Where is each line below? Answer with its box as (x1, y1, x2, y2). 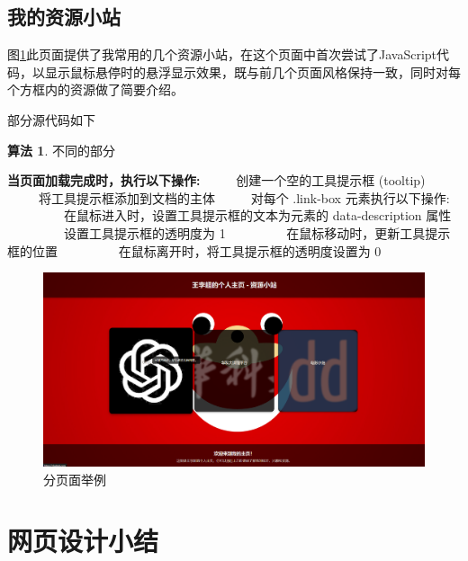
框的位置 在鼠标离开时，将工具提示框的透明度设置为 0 (7, 241, 382, 260)
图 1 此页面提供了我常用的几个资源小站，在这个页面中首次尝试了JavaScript (7, 45, 437, 64)
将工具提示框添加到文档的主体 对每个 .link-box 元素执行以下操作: (38, 188, 450, 207)
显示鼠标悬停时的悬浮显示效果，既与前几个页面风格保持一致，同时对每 (44, 62, 461, 81)
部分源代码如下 (7, 110, 95, 129)
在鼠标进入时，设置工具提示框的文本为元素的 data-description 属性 (63, 206, 452, 225)
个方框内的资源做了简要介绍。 (7, 80, 184, 99)
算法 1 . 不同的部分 (7, 140, 115, 159)
